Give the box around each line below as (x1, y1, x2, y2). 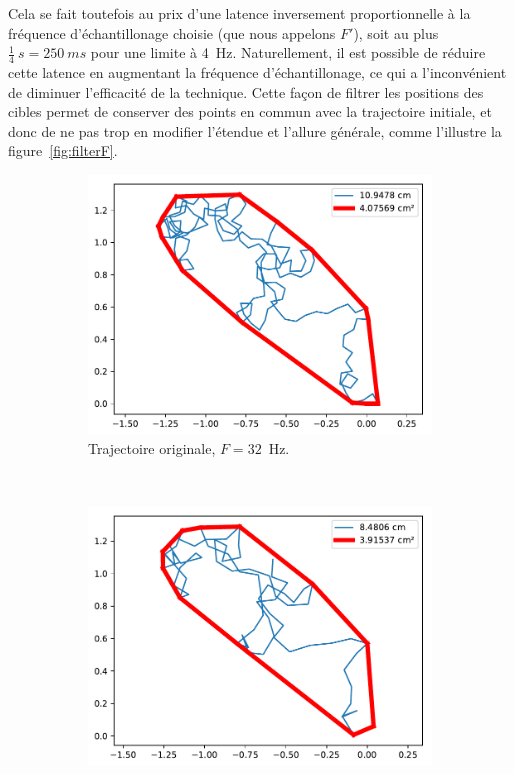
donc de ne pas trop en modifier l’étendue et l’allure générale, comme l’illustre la (8, 120, 502, 141)
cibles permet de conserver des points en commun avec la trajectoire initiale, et (8, 101, 492, 122)
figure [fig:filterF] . (8, 140, 118, 161)
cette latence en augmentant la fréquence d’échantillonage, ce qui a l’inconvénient (8, 62, 507, 83)
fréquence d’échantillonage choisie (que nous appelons (8, 22, 336, 43)
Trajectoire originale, (88, 438, 216, 459)
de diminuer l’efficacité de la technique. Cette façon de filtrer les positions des (8, 81, 484, 102)
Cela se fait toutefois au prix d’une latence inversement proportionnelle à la (8, 3, 471, 23)
